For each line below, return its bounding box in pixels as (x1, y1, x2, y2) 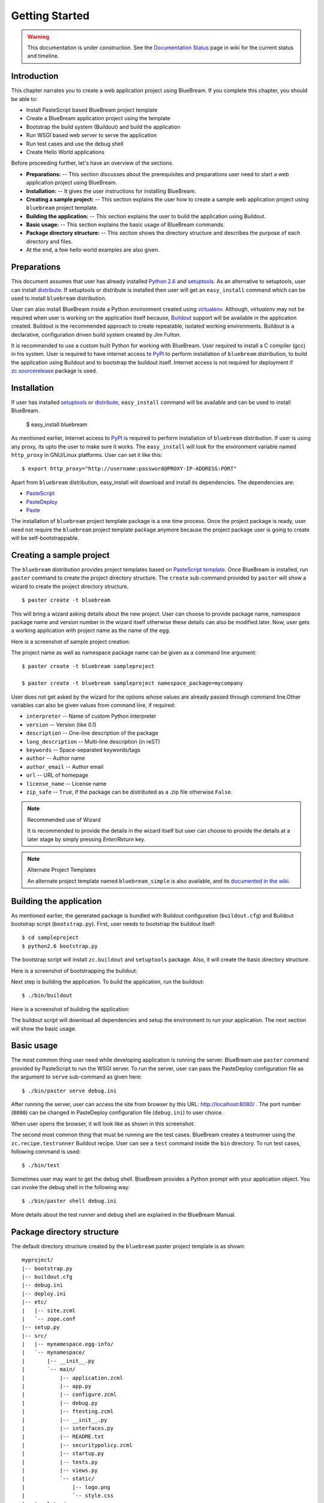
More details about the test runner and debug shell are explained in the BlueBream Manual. (11, 1211, 236, 1218)
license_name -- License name (26, 780, 107, 787)
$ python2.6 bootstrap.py (22, 943, 98, 949)
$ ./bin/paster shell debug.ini (22, 1198, 117, 1205)
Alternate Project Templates (27, 866, 96, 874)
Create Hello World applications (26, 148, 105, 156)
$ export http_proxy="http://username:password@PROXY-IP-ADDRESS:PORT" (22, 465, 237, 472)
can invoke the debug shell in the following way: (11, 1184, 130, 1191)
